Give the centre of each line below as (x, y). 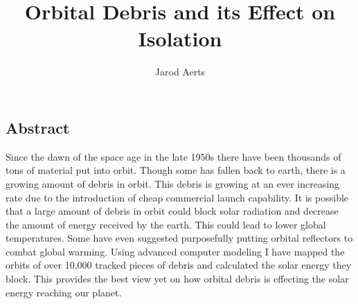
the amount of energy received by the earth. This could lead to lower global (166, 224)
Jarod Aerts (180, 72)
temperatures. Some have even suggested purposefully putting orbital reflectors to (179, 238)
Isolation (180, 38)
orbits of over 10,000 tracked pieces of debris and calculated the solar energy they (179, 265)
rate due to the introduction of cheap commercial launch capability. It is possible (177, 197)
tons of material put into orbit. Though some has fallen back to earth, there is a (176, 170)
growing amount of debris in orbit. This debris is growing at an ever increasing (173, 183)
